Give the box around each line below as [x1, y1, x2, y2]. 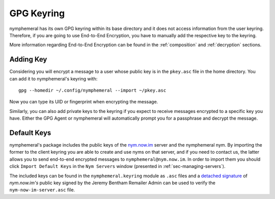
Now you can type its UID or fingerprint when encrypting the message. [9, 99, 158, 105]
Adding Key [9, 55, 47, 64]
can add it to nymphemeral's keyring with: [9, 75, 98, 81]
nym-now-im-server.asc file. [9, 187, 75, 193]
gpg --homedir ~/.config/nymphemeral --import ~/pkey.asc [18, 88, 167, 94]
